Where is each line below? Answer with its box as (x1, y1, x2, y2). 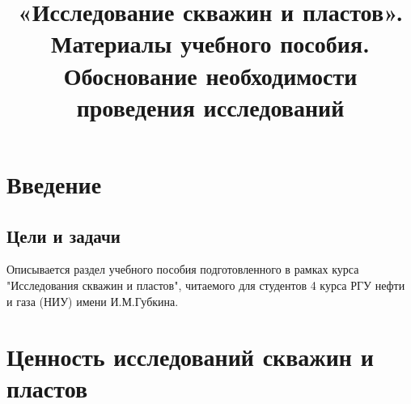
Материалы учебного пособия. (51, 27, 370, 60)
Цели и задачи (6, 223, 121, 248)
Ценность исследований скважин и (6, 340, 374, 373)
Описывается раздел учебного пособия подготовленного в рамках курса (6, 261, 359, 278)
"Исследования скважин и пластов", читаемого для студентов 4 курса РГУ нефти (6, 276, 405, 293)
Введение (6, 167, 102, 200)
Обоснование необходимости (63, 58, 358, 91)
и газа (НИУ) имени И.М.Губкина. (6, 292, 179, 309)
